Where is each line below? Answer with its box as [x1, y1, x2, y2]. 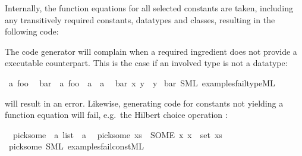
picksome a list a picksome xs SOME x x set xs [12, 128, 222, 141]
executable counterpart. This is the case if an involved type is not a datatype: [5, 57, 288, 69]
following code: [5, 25, 59, 38]
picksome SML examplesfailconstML [8, 140, 144, 152]
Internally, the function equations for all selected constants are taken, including [5, 2, 294, 14]
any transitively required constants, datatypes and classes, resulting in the [5, 13, 275, 26]
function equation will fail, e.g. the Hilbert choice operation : [5, 108, 228, 121]
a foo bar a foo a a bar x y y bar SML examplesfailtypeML [8, 76, 275, 89]
